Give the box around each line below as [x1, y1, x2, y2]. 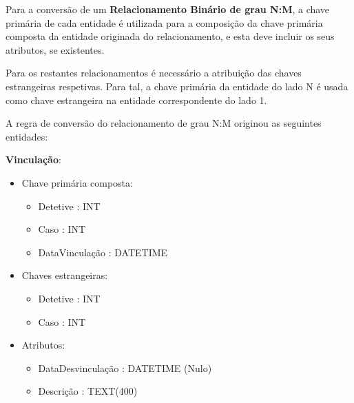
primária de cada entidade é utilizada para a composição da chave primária [6, 15, 323, 30]
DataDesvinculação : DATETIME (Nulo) [38, 360, 212, 375]
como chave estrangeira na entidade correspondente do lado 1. [6, 92, 267, 107]
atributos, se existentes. [6, 42, 105, 56]
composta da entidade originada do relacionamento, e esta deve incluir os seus [6, 29, 335, 43]
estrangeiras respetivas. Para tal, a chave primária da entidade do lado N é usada [6, 79, 348, 93]
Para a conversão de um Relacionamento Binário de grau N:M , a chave [6, 2, 330, 16]
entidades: [6, 129, 48, 143]
